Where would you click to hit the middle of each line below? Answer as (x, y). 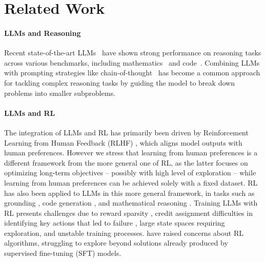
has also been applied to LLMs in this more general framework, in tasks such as (129, 193)
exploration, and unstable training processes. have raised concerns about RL (124, 233)
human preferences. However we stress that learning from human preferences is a (131, 153)
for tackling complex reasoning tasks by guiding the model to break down (119, 82)
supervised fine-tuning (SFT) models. (63, 253)
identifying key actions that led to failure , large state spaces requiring (115, 223)
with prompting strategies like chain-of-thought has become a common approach (132, 73)
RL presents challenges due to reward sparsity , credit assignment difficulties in (128, 213)
